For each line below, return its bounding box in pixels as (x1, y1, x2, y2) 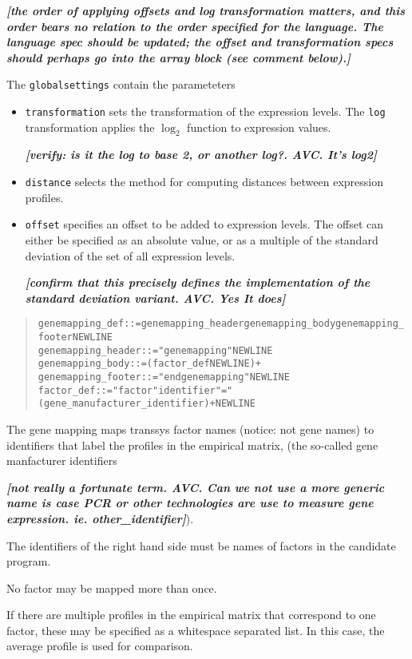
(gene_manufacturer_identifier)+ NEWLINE (38, 398, 256, 410)
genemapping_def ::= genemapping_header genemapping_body (38, 318, 336, 330)
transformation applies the (25, 118, 155, 135)
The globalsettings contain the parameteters (6, 76, 236, 93)
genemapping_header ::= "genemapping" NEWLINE (38, 344, 273, 356)
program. (6, 553, 51, 570)
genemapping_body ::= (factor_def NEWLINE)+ (38, 358, 262, 370)
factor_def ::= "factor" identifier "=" (38, 384, 233, 396)
